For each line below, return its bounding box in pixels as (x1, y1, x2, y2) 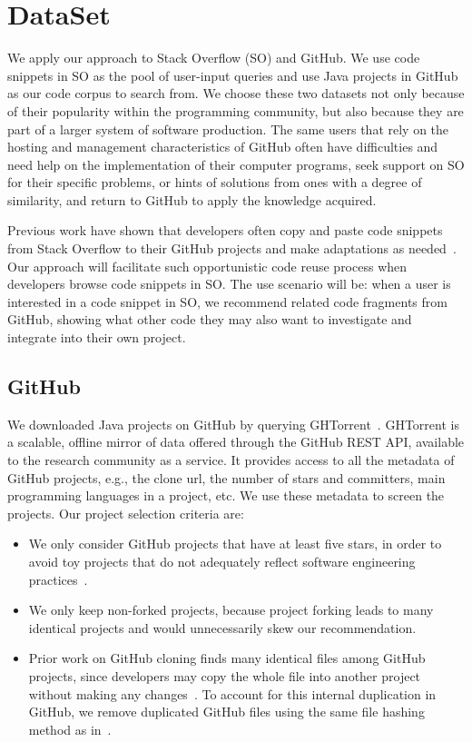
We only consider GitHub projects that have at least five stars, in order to (28, 534, 442, 553)
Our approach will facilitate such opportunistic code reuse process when (7, 256, 408, 275)
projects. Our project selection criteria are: (7, 503, 244, 522)
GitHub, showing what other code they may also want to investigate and (7, 310, 412, 329)
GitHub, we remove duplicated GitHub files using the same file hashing (28, 702, 425, 721)
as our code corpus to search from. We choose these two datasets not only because (7, 84, 465, 103)
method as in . (28, 719, 112, 738)
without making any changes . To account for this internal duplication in (28, 684, 437, 703)
